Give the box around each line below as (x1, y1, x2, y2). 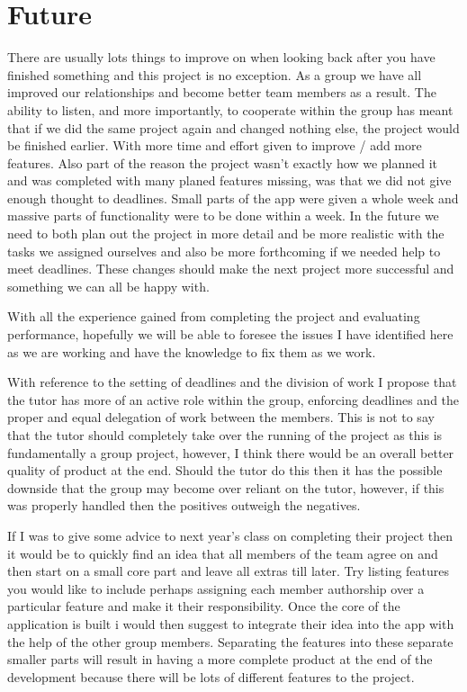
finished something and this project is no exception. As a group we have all (7, 65, 422, 84)
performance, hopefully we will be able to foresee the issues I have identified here (7, 325, 454, 344)
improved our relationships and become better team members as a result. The (7, 83, 436, 102)
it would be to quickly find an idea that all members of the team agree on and (7, 544, 438, 562)
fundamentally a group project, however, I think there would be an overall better (7, 443, 454, 462)
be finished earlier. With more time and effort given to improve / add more (7, 136, 422, 155)
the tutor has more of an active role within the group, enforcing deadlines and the (7, 390, 460, 409)
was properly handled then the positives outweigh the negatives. (7, 496, 361, 515)
